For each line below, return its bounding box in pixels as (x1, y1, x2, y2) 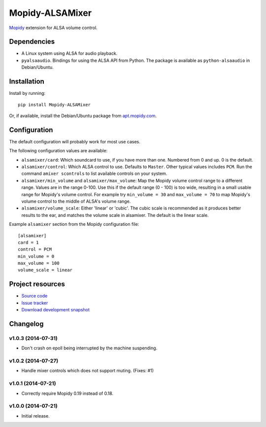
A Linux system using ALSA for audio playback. (21, 50, 118, 56)
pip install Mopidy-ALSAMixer (18, 102, 91, 107)
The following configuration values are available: (9, 148, 108, 154)
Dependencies (9, 38, 55, 46)
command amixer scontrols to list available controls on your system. (21, 171, 167, 176)
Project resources (9, 280, 65, 289)
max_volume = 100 (18, 260, 60, 266)
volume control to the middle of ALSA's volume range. (21, 198, 131, 204)
